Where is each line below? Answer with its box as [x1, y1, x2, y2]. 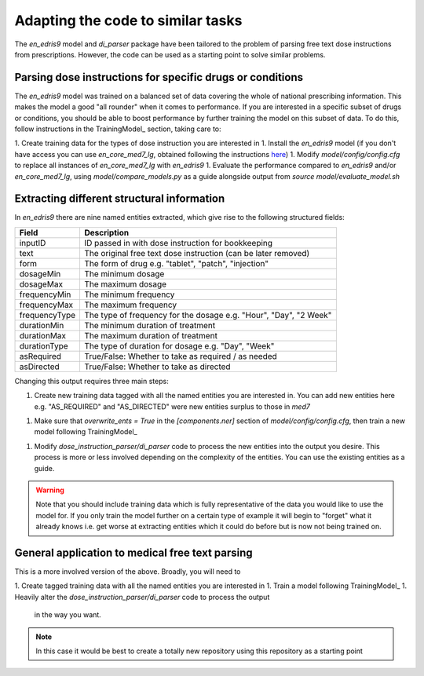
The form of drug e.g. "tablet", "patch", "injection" [83, 258, 269, 269]
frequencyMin [19, 289, 71, 300]
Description [83, 227, 130, 238]
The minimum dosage [83, 268, 165, 279]
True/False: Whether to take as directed [83, 361, 231, 372]
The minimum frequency [83, 289, 175, 300]
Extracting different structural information [14, 192, 225, 206]
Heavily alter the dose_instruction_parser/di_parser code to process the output [14, 592, 270, 601]
